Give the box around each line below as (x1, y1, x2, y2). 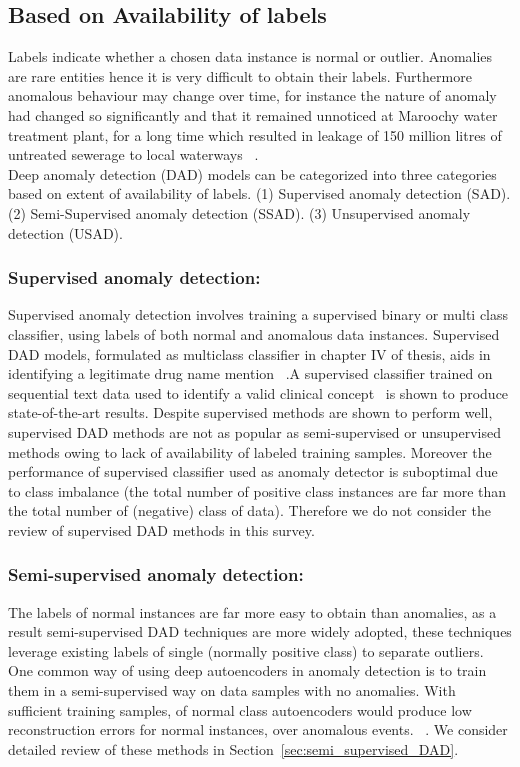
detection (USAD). (8, 222, 123, 243)
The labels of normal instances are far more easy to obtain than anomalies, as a (8, 601, 497, 622)
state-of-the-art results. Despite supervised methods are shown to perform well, (8, 402, 493, 423)
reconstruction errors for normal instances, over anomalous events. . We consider (8, 719, 508, 740)
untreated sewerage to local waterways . (8, 144, 259, 165)
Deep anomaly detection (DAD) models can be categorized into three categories (8, 163, 497, 184)
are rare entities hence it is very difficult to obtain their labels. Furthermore (8, 65, 472, 86)
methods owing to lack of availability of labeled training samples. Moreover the (8, 441, 492, 462)
